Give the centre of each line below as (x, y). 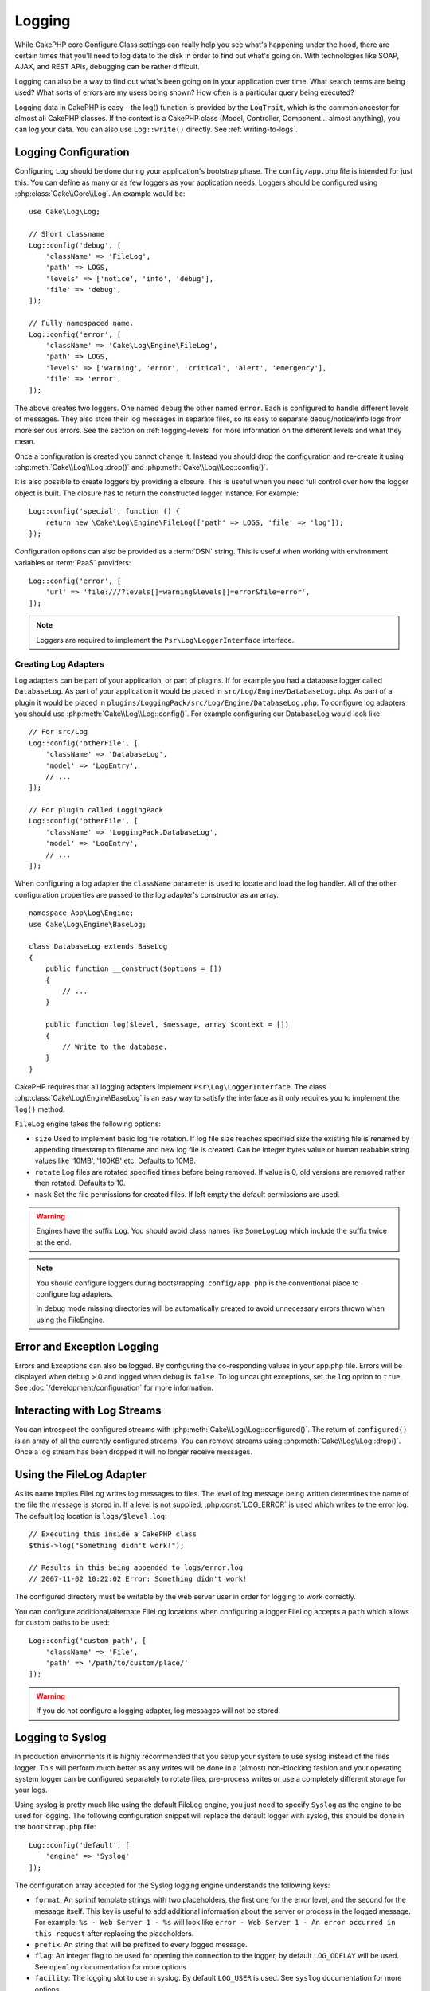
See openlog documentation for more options (111, 1966)
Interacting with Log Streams (88, 1411)
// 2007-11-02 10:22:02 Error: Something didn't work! (138, 1578)
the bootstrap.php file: (55, 1827)
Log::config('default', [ (80, 1845)
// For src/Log (59, 732)
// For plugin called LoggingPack (96, 810)
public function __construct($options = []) (133, 969)
